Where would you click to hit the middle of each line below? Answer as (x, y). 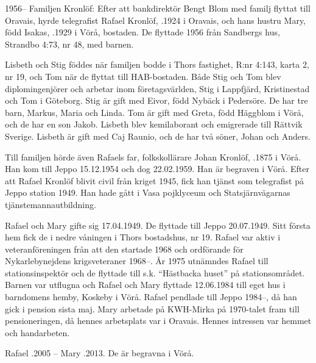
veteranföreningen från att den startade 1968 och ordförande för (124, 249)
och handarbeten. (37, 332)
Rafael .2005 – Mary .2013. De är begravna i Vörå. (100, 353)
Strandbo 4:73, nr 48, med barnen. (69, 44)
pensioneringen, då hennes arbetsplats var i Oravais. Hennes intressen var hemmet (158, 321)
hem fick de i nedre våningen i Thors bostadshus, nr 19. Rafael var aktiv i (143, 237)
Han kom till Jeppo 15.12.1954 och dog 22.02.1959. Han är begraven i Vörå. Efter (157, 169)
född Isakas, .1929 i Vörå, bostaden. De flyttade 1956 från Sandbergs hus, (142, 32)
